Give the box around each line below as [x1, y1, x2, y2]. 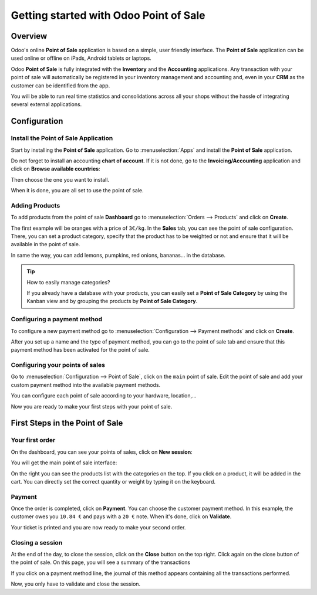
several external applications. [11, 101, 82, 108]
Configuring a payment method [11, 315, 103, 324]
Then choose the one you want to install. [11, 176, 110, 183]
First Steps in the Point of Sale [11, 418, 123, 428]
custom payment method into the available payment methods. [11, 381, 161, 388]
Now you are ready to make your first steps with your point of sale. [11, 403, 173, 410]
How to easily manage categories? [26, 278, 110, 285]
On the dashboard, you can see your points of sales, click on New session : [11, 448, 193, 455]
